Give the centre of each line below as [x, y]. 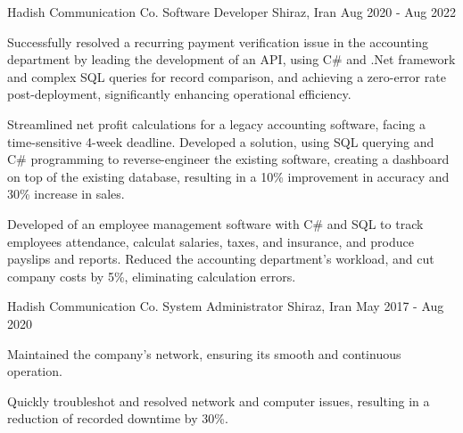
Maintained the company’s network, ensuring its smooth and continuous [204, 353]
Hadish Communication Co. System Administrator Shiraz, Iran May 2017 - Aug [226, 306]
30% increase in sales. [66, 194]
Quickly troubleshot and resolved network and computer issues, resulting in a [219, 400]
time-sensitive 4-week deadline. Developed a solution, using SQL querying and [221, 141]
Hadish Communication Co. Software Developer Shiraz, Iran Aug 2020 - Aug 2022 [231, 12]
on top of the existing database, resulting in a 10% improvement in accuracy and [228, 176]
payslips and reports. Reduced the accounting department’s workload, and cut [221, 259]
